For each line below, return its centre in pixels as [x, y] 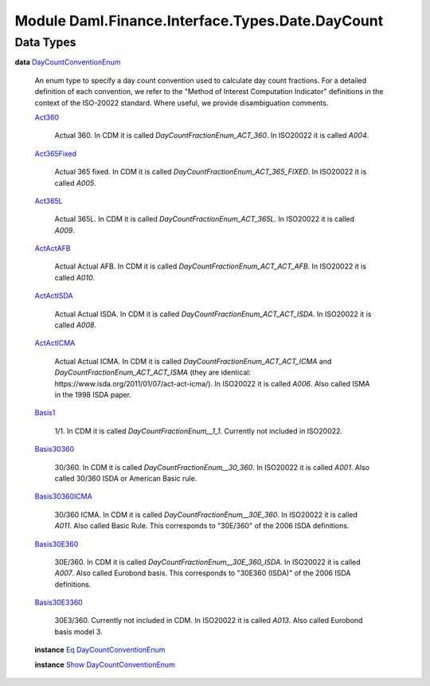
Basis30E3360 [59, 602]
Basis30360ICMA [64, 496]
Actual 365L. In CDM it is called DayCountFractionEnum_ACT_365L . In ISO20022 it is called [204, 219]
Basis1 [45, 413]
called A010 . [75, 277]
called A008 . [76, 325]
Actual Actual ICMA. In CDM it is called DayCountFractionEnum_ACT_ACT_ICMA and [193, 361]
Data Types [45, 42]
